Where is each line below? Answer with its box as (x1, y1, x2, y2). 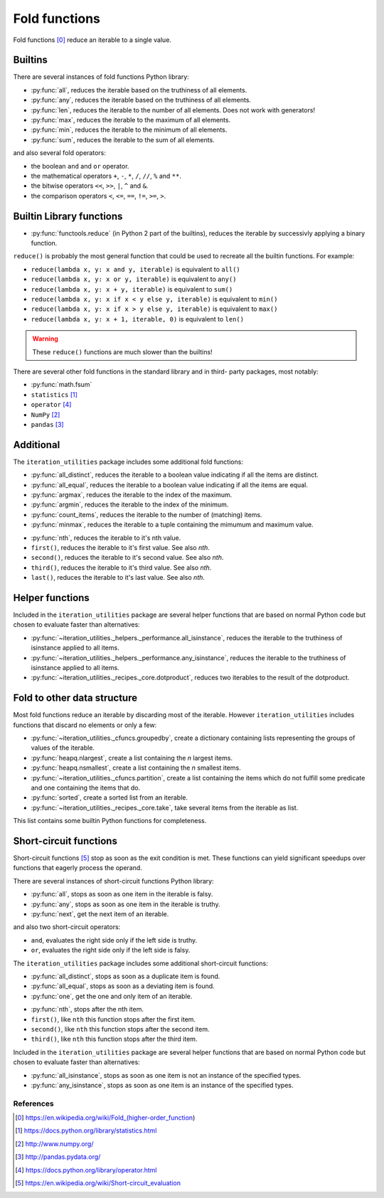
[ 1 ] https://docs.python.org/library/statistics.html (15, 1126, 157, 1135)
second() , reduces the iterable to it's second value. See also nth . (31, 553, 224, 562)
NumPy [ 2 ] (31, 410, 60, 419)
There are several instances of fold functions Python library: (13, 73, 190, 81)
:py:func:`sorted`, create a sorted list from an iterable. (31, 793, 188, 802)
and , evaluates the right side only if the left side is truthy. (31, 935, 198, 944)
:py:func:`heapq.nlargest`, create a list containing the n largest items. (31, 753, 233, 762)
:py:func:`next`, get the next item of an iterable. (31, 910, 169, 918)
